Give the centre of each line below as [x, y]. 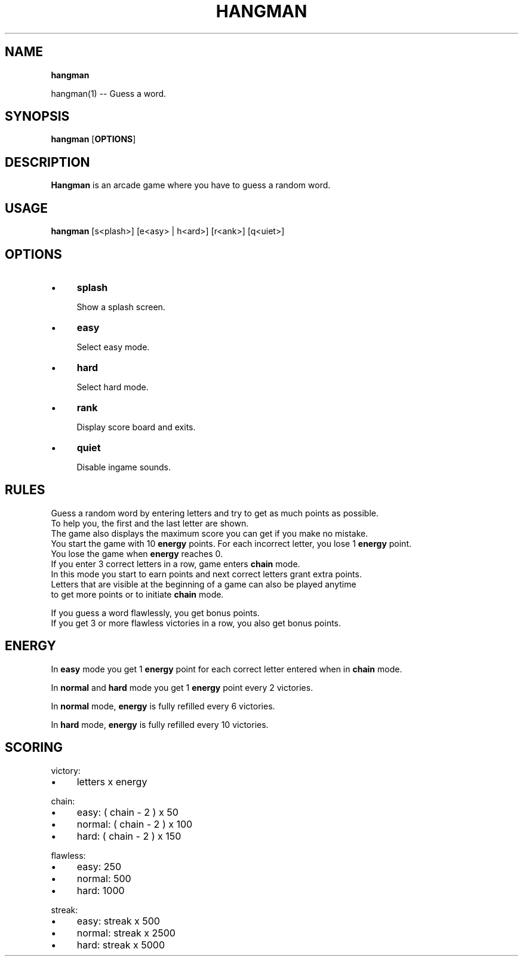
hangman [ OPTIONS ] [93, 139]
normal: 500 [104, 878]
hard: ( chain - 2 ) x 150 [129, 836]
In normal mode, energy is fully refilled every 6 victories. [163, 706]
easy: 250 [99, 866]
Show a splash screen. [121, 307]
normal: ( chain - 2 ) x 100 [135, 824]
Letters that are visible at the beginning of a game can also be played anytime [204, 584]
